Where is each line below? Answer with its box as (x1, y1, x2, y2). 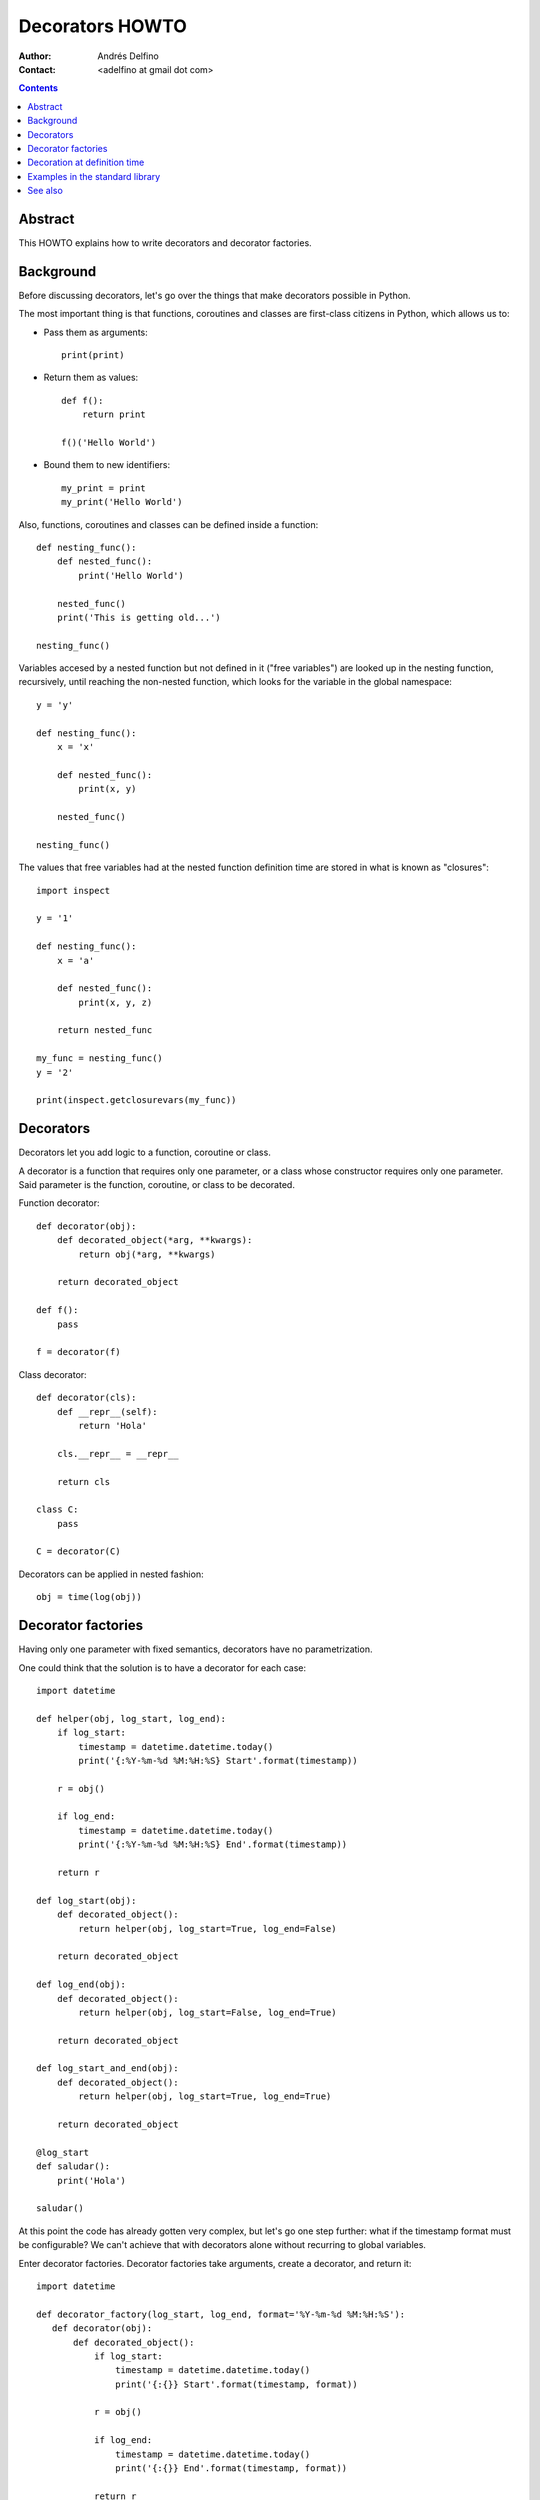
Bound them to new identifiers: (43, 459, 170, 471)
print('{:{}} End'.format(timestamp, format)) (115, 2463, 348, 2474)
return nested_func (56, 1025, 153, 1036)
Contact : (18, 63, 57, 75)
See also (27, 185, 64, 197)
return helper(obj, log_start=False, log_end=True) (78, 2006, 337, 2018)
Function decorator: (18, 1197, 100, 1209)
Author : (18, 50, 52, 62)
